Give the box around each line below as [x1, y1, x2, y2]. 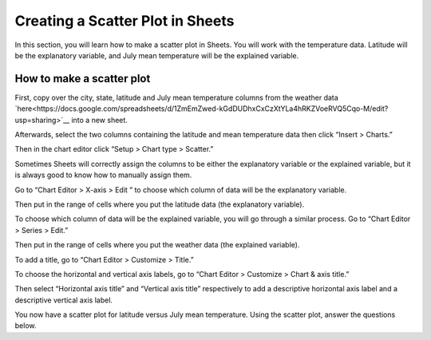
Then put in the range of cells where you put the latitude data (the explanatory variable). [14, 200, 305, 209]
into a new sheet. [71, 115, 128, 125]
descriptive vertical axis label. [14, 295, 113, 305]
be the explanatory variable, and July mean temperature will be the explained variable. [14, 50, 299, 60]
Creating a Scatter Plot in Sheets [14, 12, 235, 30]
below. [14, 321, 37, 330]
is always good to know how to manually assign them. [14, 170, 192, 180]
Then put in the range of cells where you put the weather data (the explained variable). [14, 240, 300, 250]
